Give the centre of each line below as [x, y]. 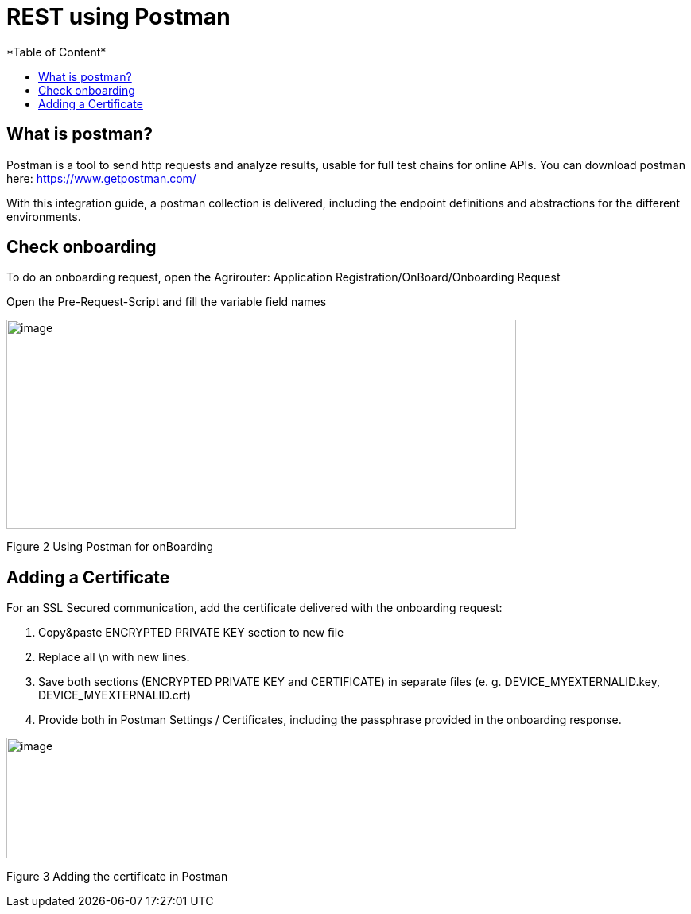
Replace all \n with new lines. [114, 657]
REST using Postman [118, 17]
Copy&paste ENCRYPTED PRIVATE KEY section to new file [191, 633]
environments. [44, 216]
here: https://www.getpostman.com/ [101, 178]
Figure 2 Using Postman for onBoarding [110, 547]
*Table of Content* [56, 52]
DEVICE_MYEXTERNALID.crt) [115, 695]
